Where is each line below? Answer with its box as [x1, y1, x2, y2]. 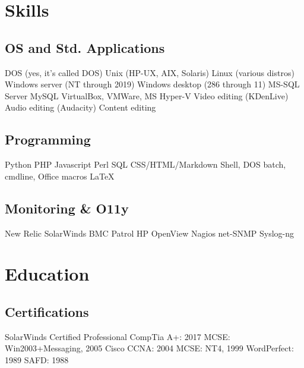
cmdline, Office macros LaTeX [5, 169, 115, 182]
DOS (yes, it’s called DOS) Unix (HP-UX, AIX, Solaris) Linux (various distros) [5, 66, 294, 78]
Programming [5, 130, 91, 149]
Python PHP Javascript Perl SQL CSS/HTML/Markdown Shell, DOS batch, [5, 158, 286, 171]
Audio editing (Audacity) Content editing [5, 101, 156, 114]
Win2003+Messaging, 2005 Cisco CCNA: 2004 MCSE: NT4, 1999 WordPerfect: [5, 342, 294, 354]
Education [5, 262, 90, 286]
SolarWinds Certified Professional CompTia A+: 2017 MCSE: [5, 330, 230, 342]
